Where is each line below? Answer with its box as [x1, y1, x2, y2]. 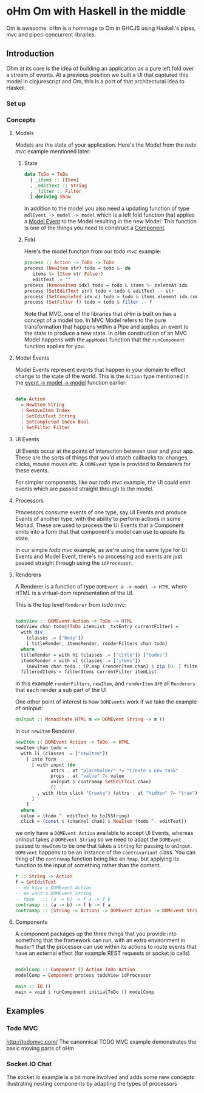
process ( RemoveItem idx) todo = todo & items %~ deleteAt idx [24, 282, 188, 288]
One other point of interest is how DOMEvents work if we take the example [15, 698, 197, 705]
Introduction [6, 49, 55, 59]
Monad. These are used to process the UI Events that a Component [15, 522, 184, 529]
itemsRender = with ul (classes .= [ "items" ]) [21, 657, 141, 664]
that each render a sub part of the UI [15, 686, 107, 694]
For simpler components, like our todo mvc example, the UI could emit [15, 478, 191, 486]
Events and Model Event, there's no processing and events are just [15, 553, 182, 560]
